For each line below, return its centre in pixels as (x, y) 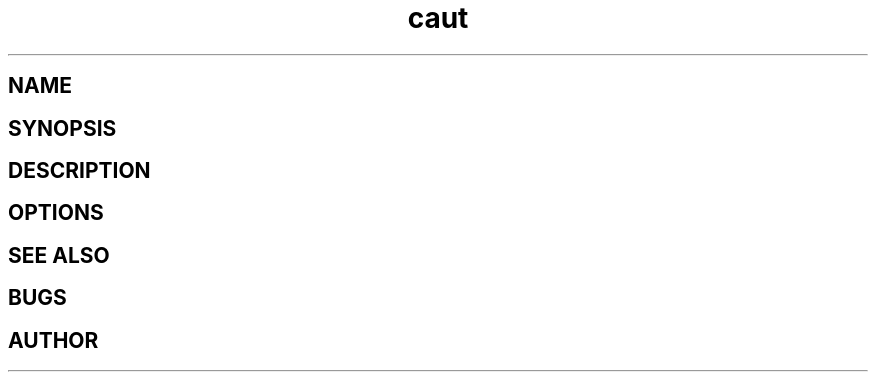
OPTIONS (56, 213)
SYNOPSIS (62, 128)
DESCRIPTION (79, 171)
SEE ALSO (59, 255)
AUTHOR (53, 340)
